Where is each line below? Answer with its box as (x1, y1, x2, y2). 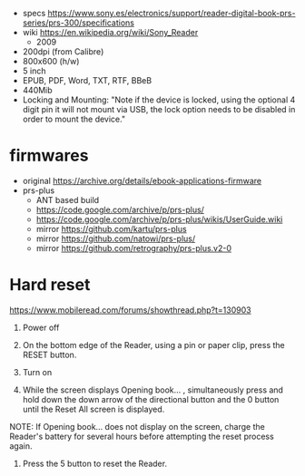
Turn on (22, 366, 53, 377)
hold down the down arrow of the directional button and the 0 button (22, 393, 280, 404)
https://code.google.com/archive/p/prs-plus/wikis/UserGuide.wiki (35, 213, 283, 225)
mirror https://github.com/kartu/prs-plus (35, 223, 188, 234)
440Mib (22, 85, 53, 95)
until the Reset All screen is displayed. (22, 403, 165, 414)
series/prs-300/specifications (22, 17, 134, 28)
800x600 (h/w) (22, 56, 80, 66)
